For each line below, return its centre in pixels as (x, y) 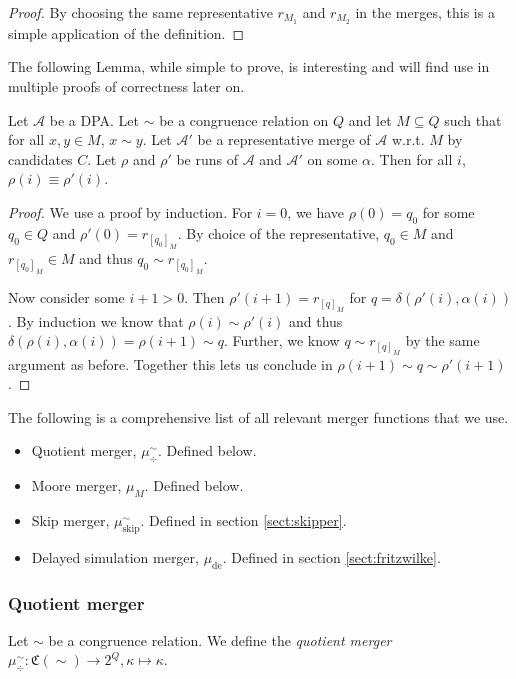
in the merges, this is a (425, 12)
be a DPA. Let (94, 119)
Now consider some (66, 297)
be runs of (207, 158)
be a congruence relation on (244, 119)
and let (370, 119)
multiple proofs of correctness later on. (126, 86)
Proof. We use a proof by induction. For (130, 212)
